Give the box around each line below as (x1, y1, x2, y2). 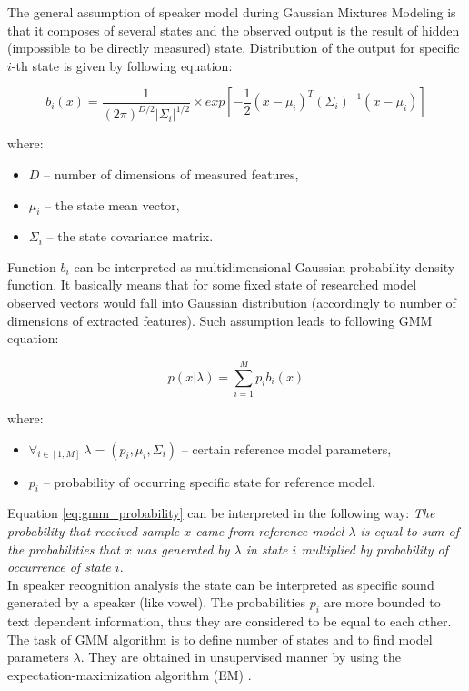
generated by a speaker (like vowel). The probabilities (7, 593, 306, 612)
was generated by (136, 539, 230, 558)
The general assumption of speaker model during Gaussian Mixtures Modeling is (7, 3, 456, 21)
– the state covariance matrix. (46, 227, 214, 246)
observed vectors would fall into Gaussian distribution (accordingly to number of (7, 293, 456, 312)
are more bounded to (324, 593, 441, 612)
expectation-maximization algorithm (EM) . (7, 665, 252, 684)
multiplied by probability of (301, 539, 449, 558)
